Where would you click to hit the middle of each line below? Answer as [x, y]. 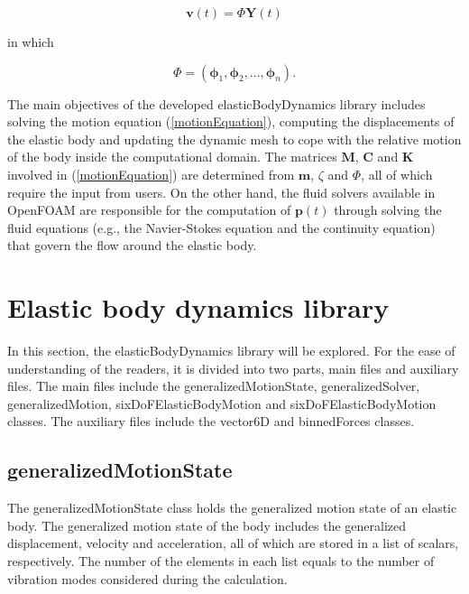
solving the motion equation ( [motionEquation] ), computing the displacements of [231, 121]
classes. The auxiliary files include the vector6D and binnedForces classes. [211, 421]
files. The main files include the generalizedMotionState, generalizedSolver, [214, 386]
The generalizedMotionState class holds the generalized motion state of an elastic [232, 508]
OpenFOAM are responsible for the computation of [149, 210]
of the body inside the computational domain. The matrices [172, 157]
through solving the [388, 210]
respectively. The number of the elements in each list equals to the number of [221, 561]
